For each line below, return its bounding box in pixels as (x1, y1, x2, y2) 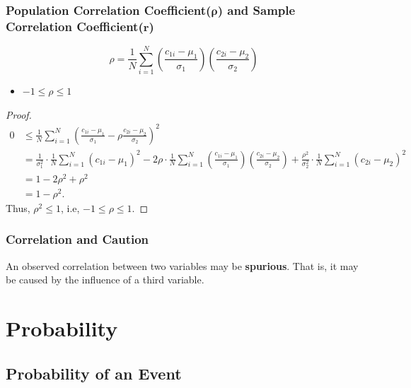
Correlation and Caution (6, 230, 149, 248)
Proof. (6, 107, 32, 122)
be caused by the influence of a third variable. (6, 272, 204, 287)
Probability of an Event (6, 362, 182, 384)
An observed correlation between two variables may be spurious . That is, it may (6, 258, 359, 273)
